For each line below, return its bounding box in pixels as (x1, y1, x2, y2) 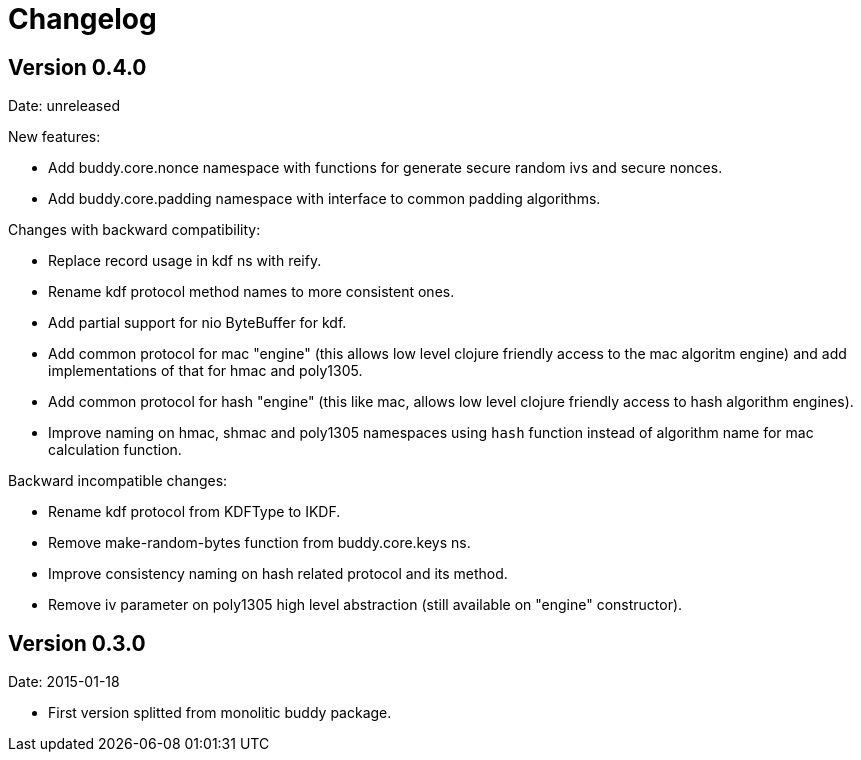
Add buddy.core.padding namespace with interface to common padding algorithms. (48, 190, 601, 208)
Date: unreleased (8, 97, 120, 115)
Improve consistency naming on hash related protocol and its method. (48, 565, 508, 583)
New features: (8, 128, 101, 146)
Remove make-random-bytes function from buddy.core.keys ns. (48, 534, 471, 552)
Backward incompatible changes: (8, 472, 228, 490)
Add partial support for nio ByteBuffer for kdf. (48, 314, 347, 332)
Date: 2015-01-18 (8, 673, 120, 691)
